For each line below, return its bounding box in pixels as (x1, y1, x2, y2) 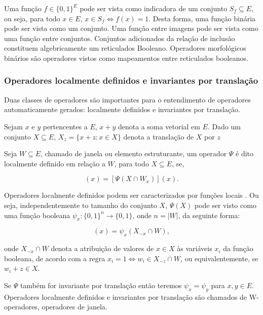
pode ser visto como (194, 199, 256, 210)
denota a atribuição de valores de (51, 243, 154, 254)
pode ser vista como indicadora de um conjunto (80, 3, 228, 13)
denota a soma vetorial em (118, 121, 200, 131)
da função (223, 243, 253, 254)
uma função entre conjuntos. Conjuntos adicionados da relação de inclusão (4, 32, 235, 43)
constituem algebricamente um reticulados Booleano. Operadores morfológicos (4, 43, 246, 53)
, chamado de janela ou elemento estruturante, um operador (41, 148, 227, 159)
